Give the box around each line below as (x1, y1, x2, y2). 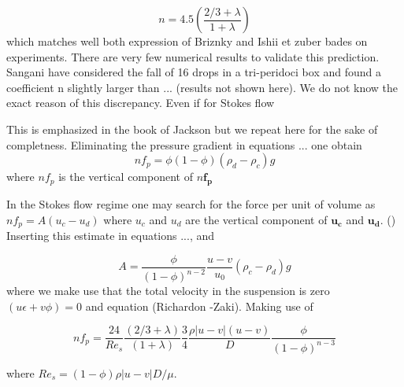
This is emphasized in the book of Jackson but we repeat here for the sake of (6, 120, 378, 137)
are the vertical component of (185, 211, 328, 227)
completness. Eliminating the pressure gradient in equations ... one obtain (6, 136, 362, 153)
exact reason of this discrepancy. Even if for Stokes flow (6, 94, 275, 111)
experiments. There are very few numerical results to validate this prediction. (6, 48, 380, 64)
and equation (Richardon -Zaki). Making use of (85, 297, 313, 314)
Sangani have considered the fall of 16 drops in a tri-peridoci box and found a (6, 64, 381, 80)
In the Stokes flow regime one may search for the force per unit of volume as (6, 195, 376, 212)
